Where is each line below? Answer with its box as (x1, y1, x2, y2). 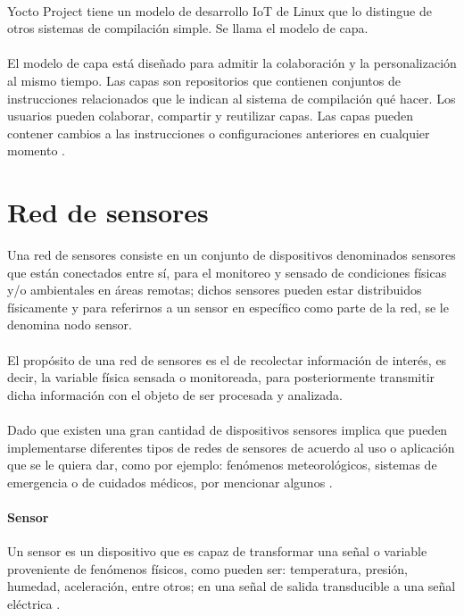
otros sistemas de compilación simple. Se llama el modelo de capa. (7, 19, 369, 37)
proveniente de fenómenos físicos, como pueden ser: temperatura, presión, (7, 559, 408, 578)
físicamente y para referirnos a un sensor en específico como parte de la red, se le (7, 297, 449, 316)
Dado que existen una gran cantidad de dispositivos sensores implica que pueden (7, 420, 448, 438)
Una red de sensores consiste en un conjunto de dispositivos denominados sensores (7, 246, 456, 264)
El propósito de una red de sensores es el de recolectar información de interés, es (7, 350, 447, 369)
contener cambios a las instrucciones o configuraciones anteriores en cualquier (7, 123, 430, 142)
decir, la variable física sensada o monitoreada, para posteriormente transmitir (7, 368, 435, 387)
